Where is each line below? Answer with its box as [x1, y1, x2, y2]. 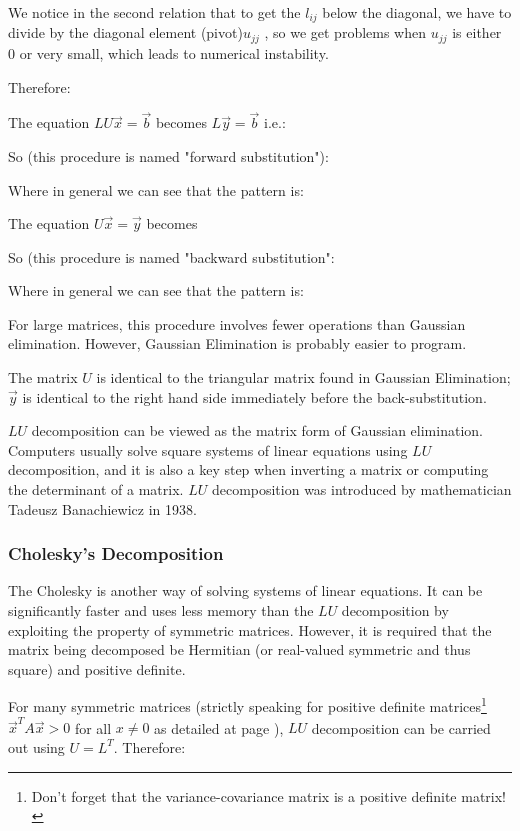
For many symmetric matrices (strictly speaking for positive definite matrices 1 [8, 693, 487, 717]
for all [74, 717, 112, 738]
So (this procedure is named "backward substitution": [8, 246, 335, 267]
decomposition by [341, 600, 449, 621]
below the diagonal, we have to [322, 2, 512, 22]
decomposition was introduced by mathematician [211, 479, 512, 500]
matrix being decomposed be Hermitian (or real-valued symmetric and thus [8, 639, 471, 660]
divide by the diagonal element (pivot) [8, 22, 243, 43]
